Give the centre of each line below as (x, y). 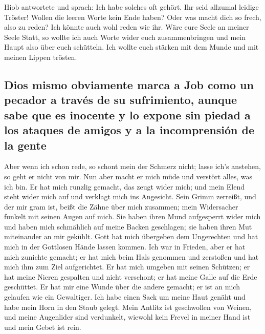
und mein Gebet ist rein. (43, 327)
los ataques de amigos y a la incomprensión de (129, 130)
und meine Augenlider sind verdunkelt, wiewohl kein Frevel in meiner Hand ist (127, 317)
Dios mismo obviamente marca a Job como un (129, 84)
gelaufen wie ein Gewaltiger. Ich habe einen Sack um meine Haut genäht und (125, 297)
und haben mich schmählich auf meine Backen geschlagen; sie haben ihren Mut (128, 226)
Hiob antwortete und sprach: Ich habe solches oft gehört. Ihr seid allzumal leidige (131, 7)
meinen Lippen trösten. (41, 57)
